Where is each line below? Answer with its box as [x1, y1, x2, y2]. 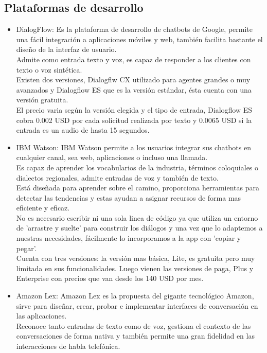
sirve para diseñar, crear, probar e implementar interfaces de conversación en [16, 300, 258, 311]
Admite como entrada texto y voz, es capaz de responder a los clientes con [16, 54, 251, 64]
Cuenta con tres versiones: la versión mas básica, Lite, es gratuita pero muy [16, 253, 255, 263]
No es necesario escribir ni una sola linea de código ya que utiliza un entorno [16, 212, 258, 223]
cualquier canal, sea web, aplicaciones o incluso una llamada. [16, 152, 208, 163]
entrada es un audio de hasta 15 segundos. [16, 125, 150, 135]
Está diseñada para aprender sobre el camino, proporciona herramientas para [16, 182, 260, 193]
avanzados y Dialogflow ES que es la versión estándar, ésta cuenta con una [16, 84, 252, 95]
